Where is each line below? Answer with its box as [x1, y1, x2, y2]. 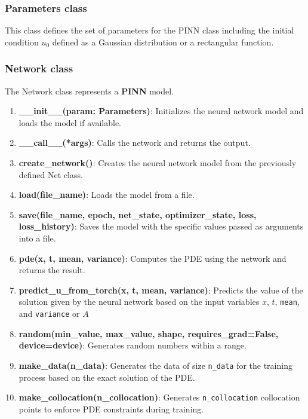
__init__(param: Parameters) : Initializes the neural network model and [19, 105, 304, 117]
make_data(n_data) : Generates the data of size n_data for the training [19, 359, 292, 371]
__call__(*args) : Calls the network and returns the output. [19, 136, 251, 149]
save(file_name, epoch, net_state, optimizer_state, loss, [19, 208, 257, 221]
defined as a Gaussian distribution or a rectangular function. [52, 35, 274, 48]
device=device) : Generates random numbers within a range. [19, 339, 247, 351]
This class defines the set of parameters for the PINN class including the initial [5, 24, 294, 36]
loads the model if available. [19, 116, 121, 129]
